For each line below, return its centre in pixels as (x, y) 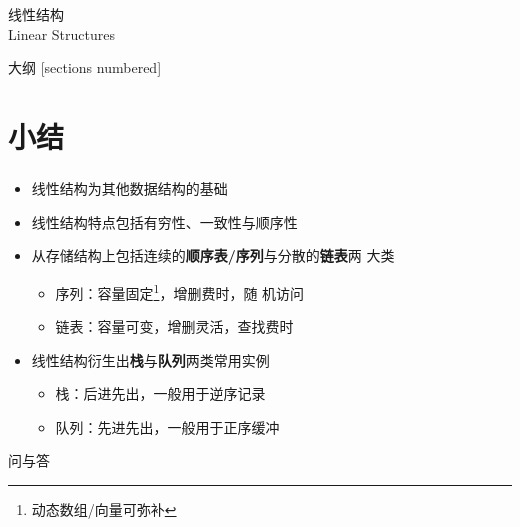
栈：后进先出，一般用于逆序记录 (160, 393)
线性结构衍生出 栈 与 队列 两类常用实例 (150, 359)
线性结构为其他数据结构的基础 (129, 188)
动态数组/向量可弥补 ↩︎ (104, 509)
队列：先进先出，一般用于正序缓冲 (167, 426)
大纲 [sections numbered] (85, 67)
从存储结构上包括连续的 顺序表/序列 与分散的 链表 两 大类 (213, 255)
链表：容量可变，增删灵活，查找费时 (174, 326)
